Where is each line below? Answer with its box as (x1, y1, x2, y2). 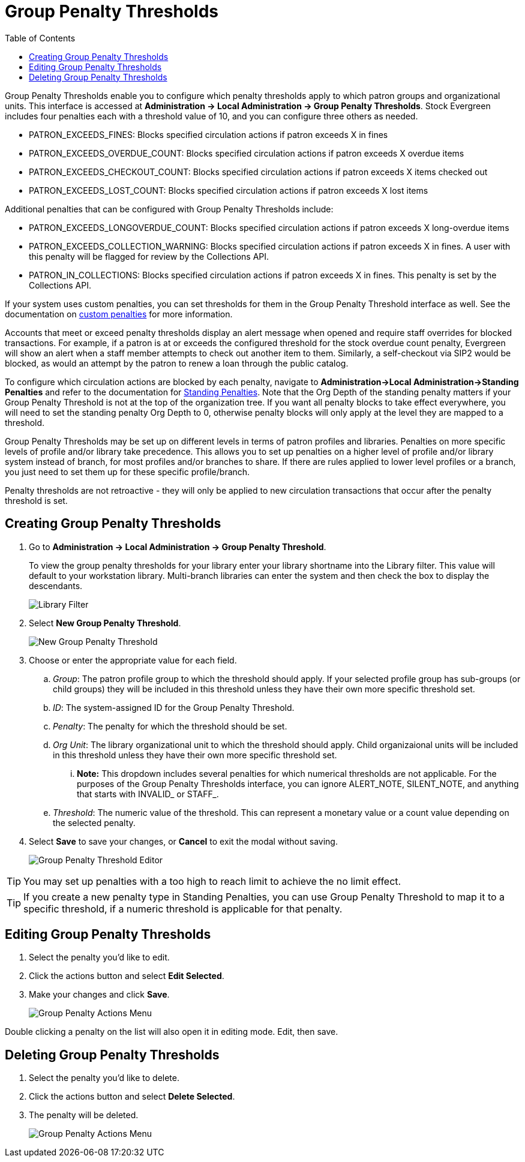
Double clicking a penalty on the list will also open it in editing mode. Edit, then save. (5, 1026, 338, 1037)
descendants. (29, 580, 83, 591)
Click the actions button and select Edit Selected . (29, 971, 224, 981)
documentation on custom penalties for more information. (5, 308, 233, 319)
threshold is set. (5, 495, 68, 506)
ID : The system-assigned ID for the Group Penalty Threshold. (53, 702, 295, 713)
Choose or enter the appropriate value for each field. (29, 654, 237, 665)
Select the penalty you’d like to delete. (29, 1073, 179, 1083)
